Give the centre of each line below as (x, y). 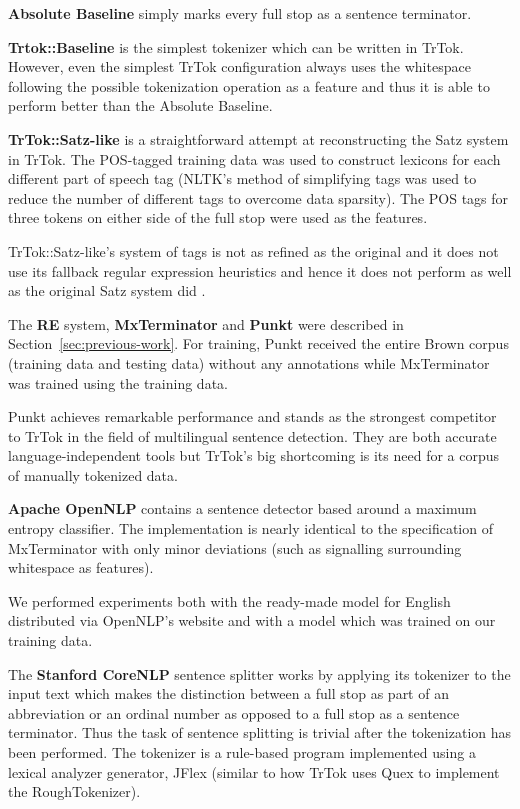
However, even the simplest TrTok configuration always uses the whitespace (239, 66)
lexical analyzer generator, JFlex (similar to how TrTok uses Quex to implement (254, 771)
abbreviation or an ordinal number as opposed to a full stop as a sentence (234, 712)
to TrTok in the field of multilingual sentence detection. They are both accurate (252, 435)
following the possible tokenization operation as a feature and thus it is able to (249, 85)
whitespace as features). (81, 567)
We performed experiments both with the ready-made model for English (229, 600)
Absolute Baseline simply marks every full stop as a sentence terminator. (240, 13)
